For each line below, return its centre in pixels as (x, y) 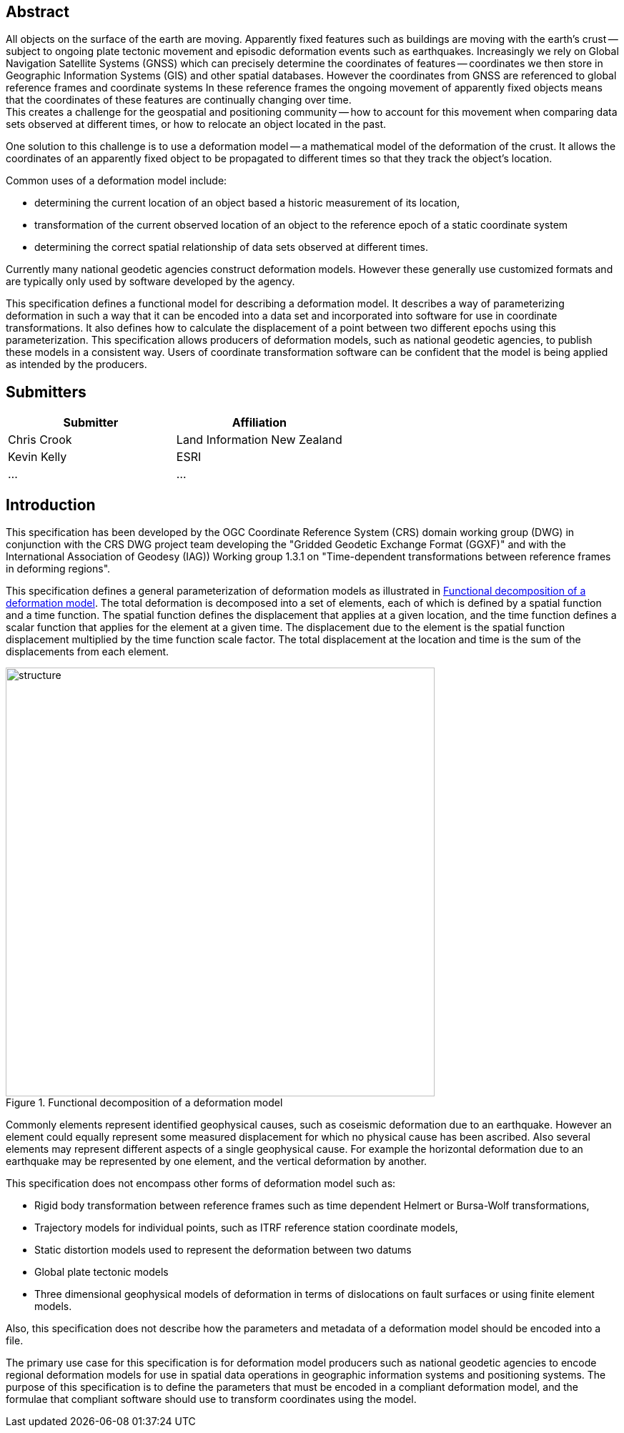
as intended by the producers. (76, 365)
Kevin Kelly (38, 457)
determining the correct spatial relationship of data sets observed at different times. (231, 247)
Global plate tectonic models (101, 1272)
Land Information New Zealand (259, 440)
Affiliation (259, 423)
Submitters (46, 392)
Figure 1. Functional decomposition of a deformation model (144, 1103)
